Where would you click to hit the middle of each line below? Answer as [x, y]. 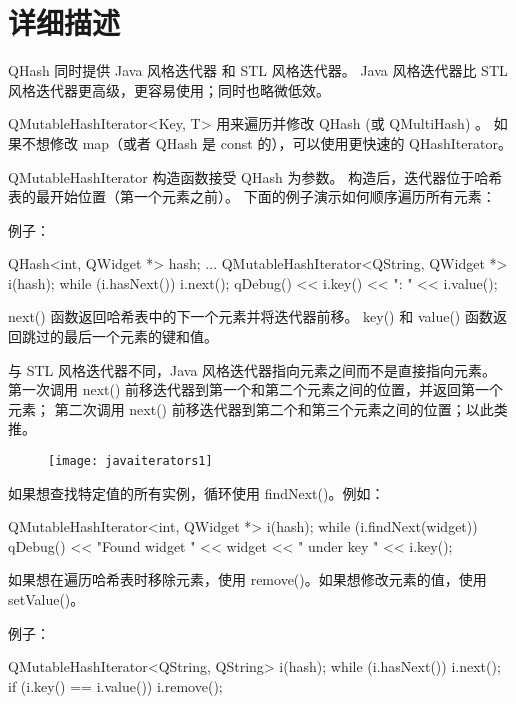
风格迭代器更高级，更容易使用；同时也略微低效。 [169, 89]
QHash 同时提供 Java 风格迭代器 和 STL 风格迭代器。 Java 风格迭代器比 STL [258, 70]
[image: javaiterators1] [130, 461]
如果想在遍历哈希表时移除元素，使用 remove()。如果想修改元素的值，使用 [247, 579]
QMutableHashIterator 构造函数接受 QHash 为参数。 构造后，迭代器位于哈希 [255, 176]
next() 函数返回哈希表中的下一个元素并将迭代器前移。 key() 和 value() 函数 [250, 316]
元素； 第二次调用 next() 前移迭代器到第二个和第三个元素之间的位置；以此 [251, 408]
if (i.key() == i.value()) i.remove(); [115, 685]
